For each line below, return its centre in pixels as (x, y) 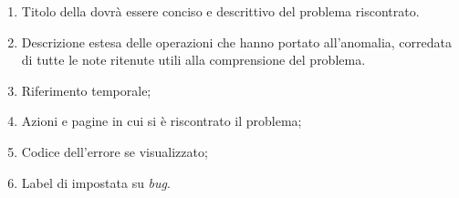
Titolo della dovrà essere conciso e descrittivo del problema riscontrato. (220, 11)
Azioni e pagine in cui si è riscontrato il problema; (162, 121)
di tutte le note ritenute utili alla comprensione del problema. (193, 60)
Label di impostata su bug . (96, 182)
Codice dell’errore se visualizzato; (115, 151)
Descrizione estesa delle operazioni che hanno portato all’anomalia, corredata (236, 42)
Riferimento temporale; (86, 90)
